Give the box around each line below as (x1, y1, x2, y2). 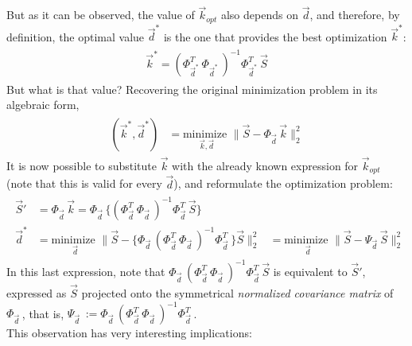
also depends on (220, 6, 298, 23)
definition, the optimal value (6, 28, 145, 45)
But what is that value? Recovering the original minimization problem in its (6, 80, 378, 97)
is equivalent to (273, 262, 348, 279)
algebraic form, (6, 96, 80, 113)
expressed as (6, 285, 67, 301)
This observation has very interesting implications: (6, 325, 252, 341)
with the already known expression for (172, 157, 359, 174)
